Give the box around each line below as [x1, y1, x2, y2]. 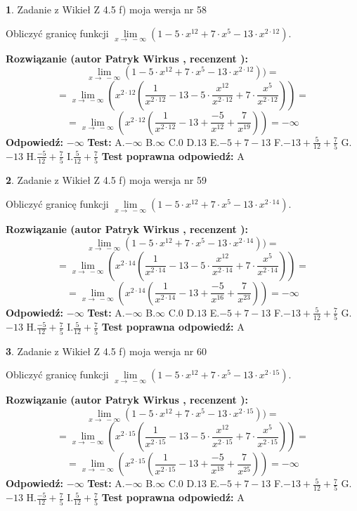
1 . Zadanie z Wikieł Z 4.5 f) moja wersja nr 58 [6, 2, 207, 16]
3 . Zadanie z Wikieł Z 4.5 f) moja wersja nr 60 [6, 343, 207, 358]
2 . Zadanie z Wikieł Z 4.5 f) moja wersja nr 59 [6, 173, 207, 187]
